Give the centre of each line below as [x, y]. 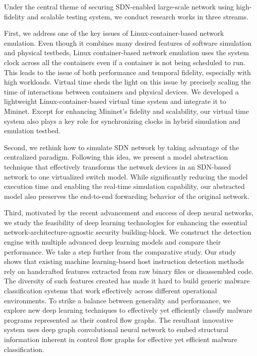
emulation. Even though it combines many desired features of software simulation [128, 43]
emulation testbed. [32, 131]
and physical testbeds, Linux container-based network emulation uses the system [127, 52]
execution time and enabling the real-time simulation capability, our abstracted [125, 186]
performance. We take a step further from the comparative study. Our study [120, 251]
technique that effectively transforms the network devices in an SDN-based [118, 166]
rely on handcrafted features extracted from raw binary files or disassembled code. [129, 271]
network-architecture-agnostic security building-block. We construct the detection [128, 232]
